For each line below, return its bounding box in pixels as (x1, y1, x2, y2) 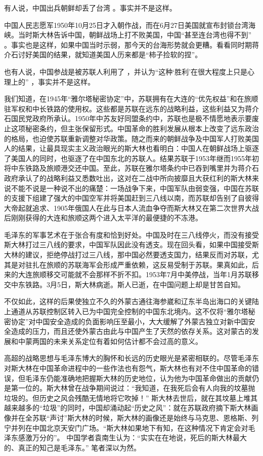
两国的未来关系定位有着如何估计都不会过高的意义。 (32, 335, 202, 346)
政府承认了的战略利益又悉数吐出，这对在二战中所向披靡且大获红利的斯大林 (4, 172, 252, 183)
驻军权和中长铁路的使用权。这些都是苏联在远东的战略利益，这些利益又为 (4, 103, 245, 113)
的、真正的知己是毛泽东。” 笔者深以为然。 (4, 442, 141, 452)
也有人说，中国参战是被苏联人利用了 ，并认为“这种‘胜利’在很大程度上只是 (4, 66, 248, 77)
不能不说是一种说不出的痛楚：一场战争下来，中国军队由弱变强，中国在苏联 (11, 182, 259, 193)
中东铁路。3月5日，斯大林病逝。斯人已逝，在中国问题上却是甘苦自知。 (11, 279, 245, 289)
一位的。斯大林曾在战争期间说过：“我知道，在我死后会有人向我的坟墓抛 (18, 383, 255, 393)
